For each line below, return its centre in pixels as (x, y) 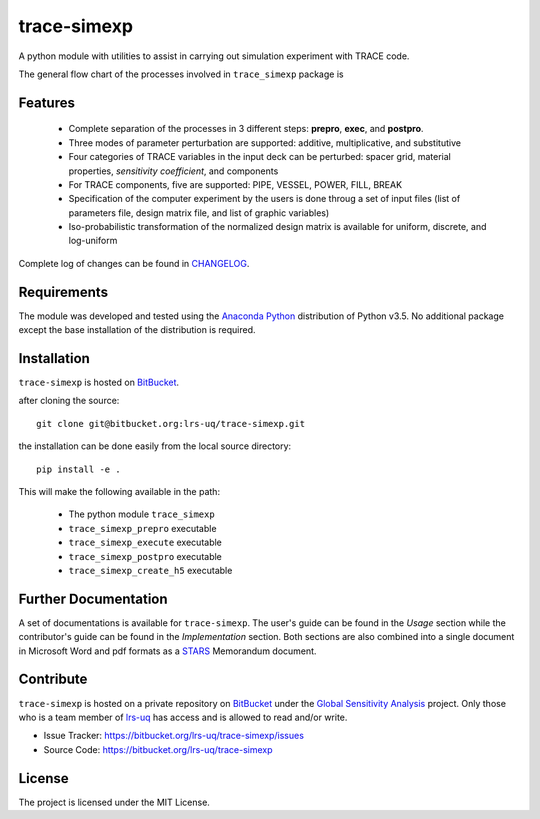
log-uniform (93, 241)
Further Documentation (93, 598)
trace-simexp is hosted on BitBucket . (99, 382)
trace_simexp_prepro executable (142, 528)
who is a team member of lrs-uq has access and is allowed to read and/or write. (183, 717)
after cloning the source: (69, 401)
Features (46, 102)
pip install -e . (78, 469)
